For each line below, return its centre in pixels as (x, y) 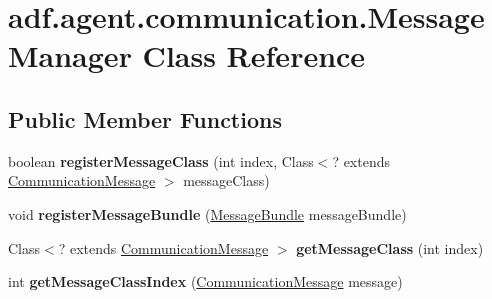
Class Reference (254, 55)
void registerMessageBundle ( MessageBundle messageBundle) (207, 213)
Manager (70, 55)
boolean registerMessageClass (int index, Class (161, 160)
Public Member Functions (145, 118)
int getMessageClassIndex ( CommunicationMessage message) (205, 281)
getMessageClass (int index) (390, 247)
